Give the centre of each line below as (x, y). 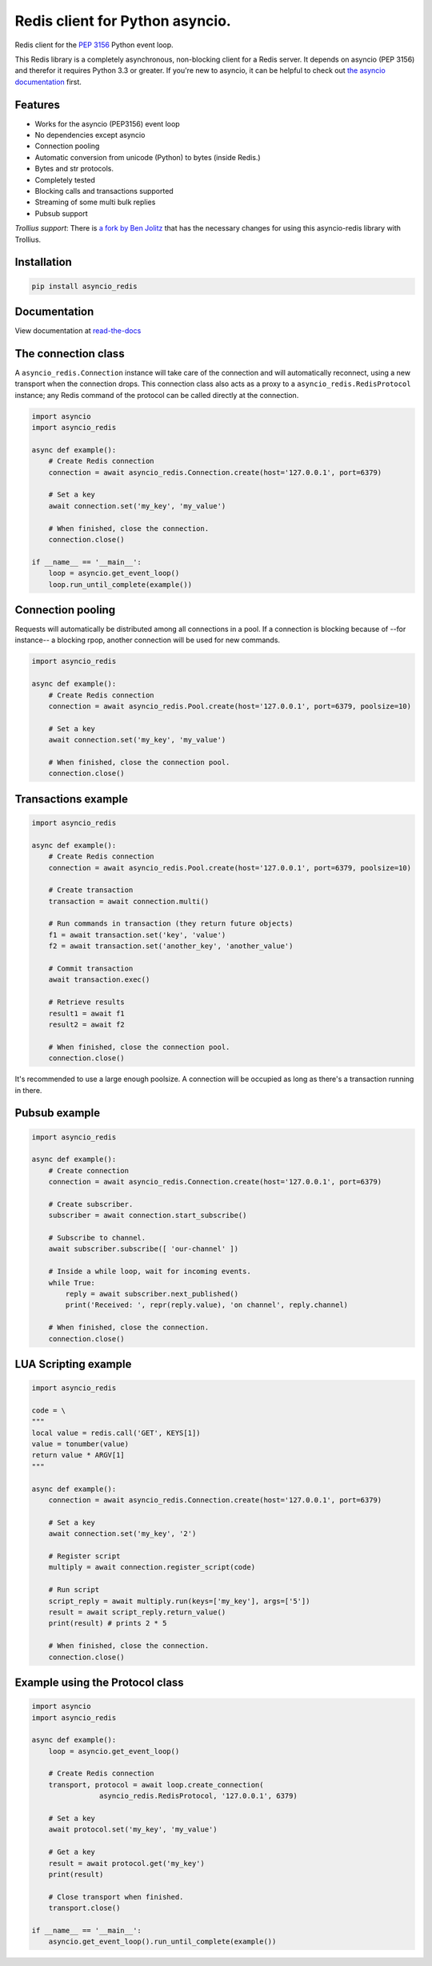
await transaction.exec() (99, 980)
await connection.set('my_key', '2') (122, 1534)
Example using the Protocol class (99, 1682)
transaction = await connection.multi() (129, 901)
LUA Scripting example (73, 1364)
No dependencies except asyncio (90, 135)
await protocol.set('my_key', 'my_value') (133, 1829)
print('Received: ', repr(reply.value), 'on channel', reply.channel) (206, 1305)
